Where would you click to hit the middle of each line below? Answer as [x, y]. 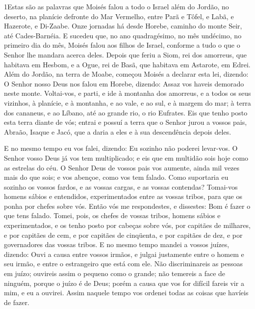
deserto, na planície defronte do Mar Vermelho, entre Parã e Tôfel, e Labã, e [119, 16]
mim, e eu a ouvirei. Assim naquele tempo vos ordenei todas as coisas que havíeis [126, 293]
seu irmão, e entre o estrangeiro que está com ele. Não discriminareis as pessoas [123, 264]
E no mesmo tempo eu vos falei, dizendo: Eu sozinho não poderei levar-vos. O [121, 148]
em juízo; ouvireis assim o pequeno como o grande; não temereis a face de [115, 273]
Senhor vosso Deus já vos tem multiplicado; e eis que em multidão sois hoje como [126, 157]
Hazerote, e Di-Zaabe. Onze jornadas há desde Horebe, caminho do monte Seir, [123, 26]
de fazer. [17, 302]
